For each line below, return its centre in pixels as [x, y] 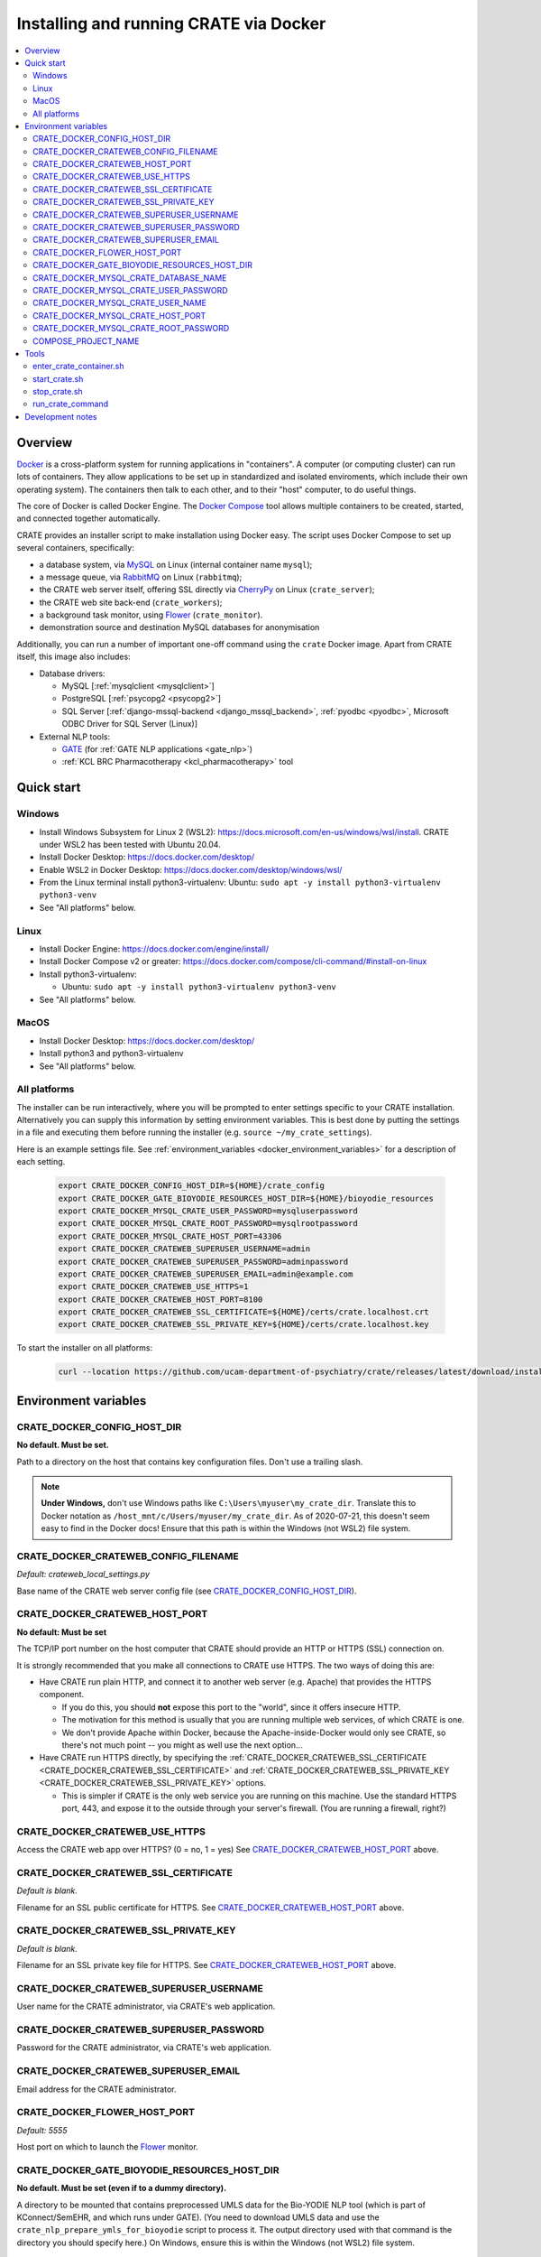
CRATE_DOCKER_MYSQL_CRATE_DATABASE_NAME [130, 278]
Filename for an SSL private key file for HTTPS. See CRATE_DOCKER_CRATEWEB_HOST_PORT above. [206, 1965]
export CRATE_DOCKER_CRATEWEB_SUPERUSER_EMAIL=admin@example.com [206, 1274]
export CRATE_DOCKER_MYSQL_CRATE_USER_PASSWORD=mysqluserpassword [208, 1211]
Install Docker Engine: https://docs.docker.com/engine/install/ [154, 949]
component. [62, 1695]
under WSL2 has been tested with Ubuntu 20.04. [130, 844]
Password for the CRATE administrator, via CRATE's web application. [144, 2048]
